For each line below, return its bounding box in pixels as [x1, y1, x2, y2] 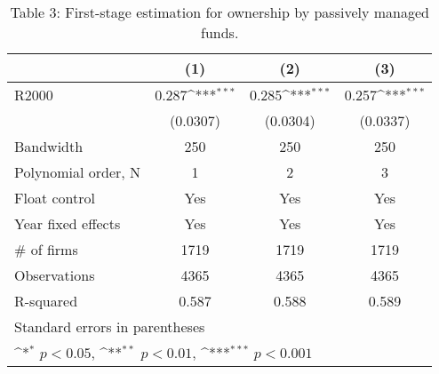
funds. [201, 22, 239, 43]
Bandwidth [14, 136, 84, 156]
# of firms [14, 239, 78, 259]
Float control [14, 187, 95, 208]
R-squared [14, 290, 78, 311]
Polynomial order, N [14, 162, 141, 182]
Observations [14, 265, 95, 285]
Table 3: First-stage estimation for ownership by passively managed [10, 2, 429, 22]
